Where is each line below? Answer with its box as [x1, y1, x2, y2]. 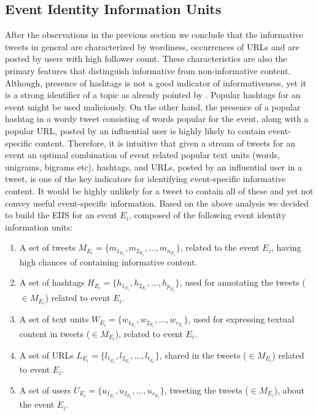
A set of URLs [19, 348, 74, 361]
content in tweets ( [19, 327, 90, 340]
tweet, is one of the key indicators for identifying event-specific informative [5, 172, 286, 185]
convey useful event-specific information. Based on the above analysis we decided [5, 196, 309, 209]
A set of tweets [19, 241, 76, 254]
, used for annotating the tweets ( [179, 276, 306, 289]
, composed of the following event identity [128, 208, 286, 221]
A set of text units [19, 313, 89, 326]
